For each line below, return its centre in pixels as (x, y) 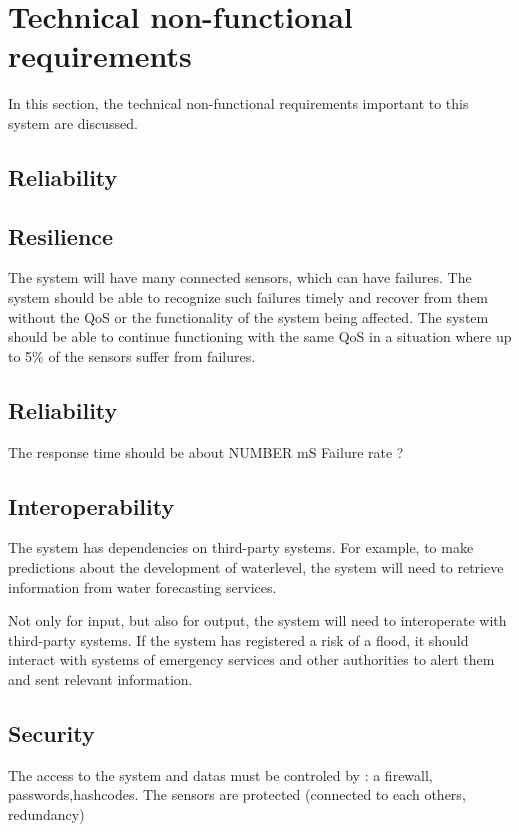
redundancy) (46, 814)
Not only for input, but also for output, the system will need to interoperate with (257, 620)
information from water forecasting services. (142, 586)
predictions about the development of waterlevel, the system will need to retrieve (256, 567)
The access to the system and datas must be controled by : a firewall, (220, 774)
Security (51, 733)
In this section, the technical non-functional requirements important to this (238, 103)
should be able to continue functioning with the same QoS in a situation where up (260, 336)
